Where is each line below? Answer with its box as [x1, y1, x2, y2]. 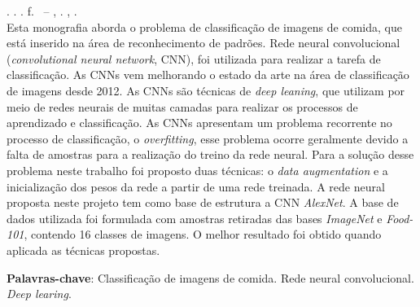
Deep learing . [7, 285, 72, 302]
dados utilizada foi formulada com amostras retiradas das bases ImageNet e [7, 209, 383, 226]
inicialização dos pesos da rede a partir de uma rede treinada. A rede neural [7, 178, 385, 195]
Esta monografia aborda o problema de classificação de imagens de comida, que [7, 18, 402, 35]
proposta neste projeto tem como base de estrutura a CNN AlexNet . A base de [7, 194, 399, 211]
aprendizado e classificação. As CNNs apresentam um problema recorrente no [7, 114, 392, 131]
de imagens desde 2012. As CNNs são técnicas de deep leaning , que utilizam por [7, 81, 405, 99]
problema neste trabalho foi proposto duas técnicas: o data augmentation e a [7, 161, 388, 178]
